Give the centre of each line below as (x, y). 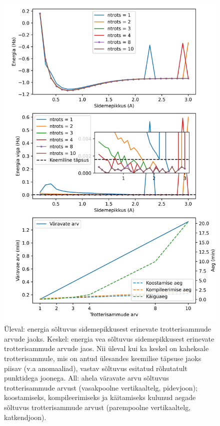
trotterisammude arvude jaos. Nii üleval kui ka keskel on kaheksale (106, 348)
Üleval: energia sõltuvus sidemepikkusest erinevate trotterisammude (107, 329)
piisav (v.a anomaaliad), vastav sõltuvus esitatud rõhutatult (96, 368)
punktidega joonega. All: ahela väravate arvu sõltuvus (86, 378)
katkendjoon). (25, 417)
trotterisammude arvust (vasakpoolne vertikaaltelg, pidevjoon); (101, 387)
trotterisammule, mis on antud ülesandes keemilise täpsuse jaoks (103, 358)
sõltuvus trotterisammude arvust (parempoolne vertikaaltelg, (97, 407)
